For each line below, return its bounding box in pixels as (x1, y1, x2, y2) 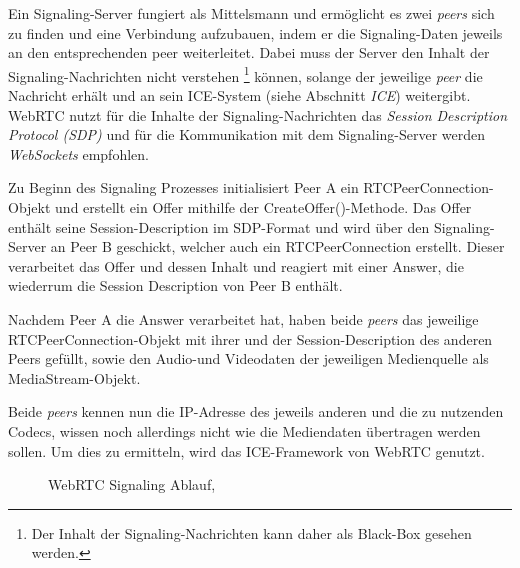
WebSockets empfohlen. (8, 143, 149, 164)
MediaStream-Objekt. (8, 367, 141, 388)
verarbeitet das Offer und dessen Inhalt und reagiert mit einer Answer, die (8, 255, 464, 276)
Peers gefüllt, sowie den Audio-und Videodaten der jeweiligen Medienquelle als (8, 348, 489, 369)
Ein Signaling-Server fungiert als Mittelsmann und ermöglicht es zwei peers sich (8, 3, 495, 23)
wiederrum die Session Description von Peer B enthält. (8, 275, 343, 296)
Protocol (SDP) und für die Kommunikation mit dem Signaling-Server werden (8, 124, 486, 145)
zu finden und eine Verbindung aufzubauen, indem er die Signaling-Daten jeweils (8, 22, 503, 43)
